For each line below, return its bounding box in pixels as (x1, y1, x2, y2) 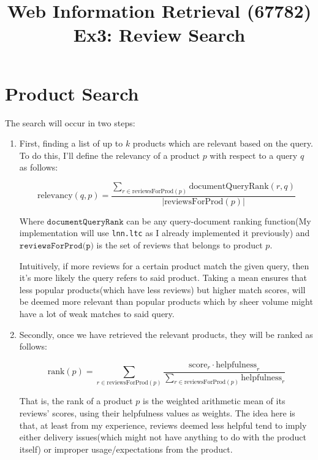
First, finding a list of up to (19, 137, 123, 150)
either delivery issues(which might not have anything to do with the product (19, 431, 306, 443)
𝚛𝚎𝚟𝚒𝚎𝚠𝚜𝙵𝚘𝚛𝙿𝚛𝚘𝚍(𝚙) (19, 242, 94, 251)
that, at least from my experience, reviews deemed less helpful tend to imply (19, 418, 307, 431)
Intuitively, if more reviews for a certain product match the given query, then (19, 259, 309, 272)
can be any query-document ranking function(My (126, 214, 311, 227)
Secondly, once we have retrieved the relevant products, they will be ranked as (19, 328, 313, 340)
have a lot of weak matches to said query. (19, 307, 175, 320)
